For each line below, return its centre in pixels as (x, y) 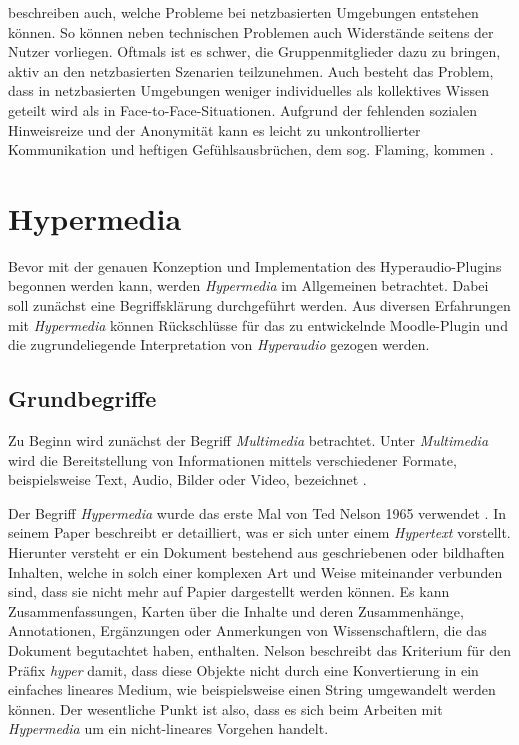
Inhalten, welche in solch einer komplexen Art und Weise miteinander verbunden (255, 571)
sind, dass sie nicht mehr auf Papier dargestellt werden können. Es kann (229, 591)
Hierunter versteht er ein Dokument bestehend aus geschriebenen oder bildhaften (256, 552)
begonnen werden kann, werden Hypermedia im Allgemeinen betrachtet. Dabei (248, 285)
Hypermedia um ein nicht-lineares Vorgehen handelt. (168, 728)
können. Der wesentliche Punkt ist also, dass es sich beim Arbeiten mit (225, 708)
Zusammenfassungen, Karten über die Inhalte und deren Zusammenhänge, (236, 610)
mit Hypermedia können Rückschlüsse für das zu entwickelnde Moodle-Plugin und (258, 324)
